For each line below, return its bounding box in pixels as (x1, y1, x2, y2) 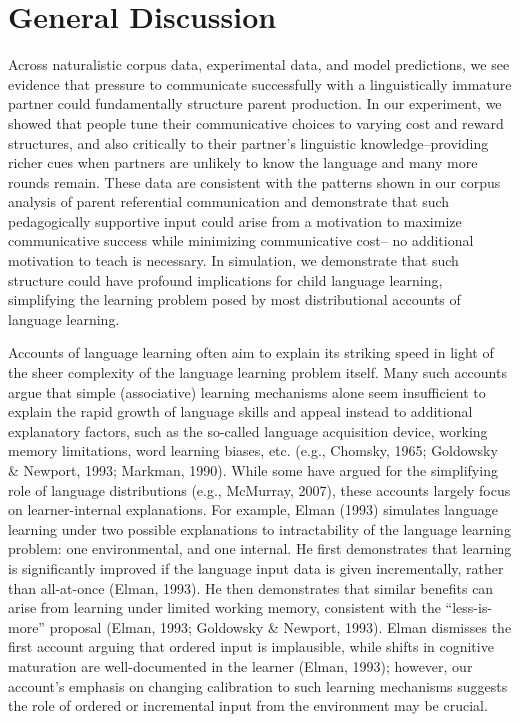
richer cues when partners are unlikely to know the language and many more (8, 152, 478, 173)
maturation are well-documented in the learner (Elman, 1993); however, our (8, 655, 473, 676)
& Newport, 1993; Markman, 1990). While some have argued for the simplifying (8, 460, 498, 480)
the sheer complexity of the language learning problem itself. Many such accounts (8, 362, 507, 383)
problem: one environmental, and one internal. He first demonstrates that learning (8, 538, 512, 559)
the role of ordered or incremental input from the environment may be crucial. (8, 695, 488, 716)
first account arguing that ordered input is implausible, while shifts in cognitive (8, 636, 494, 657)
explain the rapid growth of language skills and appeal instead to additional (8, 401, 473, 422)
